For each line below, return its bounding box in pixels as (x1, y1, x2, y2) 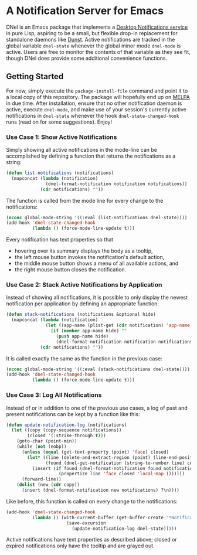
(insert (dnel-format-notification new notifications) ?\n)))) (21, 488, 180, 493)
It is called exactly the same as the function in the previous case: (6, 355, 162, 362)
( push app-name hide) (56, 333, 109, 339)
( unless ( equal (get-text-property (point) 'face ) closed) (21, 449, 169, 455)
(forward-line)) (21, 476, 62, 482)
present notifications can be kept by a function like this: (6, 410, 140, 417)
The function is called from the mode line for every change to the (6, 197, 164, 204)
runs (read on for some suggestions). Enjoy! (6, 118, 113, 125)
